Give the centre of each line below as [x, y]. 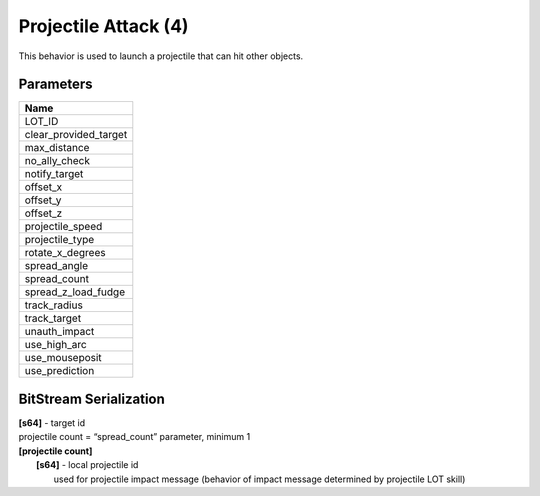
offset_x [43, 187]
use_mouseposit [63, 358]
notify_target [54, 174]
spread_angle [56, 266]
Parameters [55, 84]
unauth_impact [59, 332]
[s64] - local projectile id [87, 465]
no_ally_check [57, 161]
